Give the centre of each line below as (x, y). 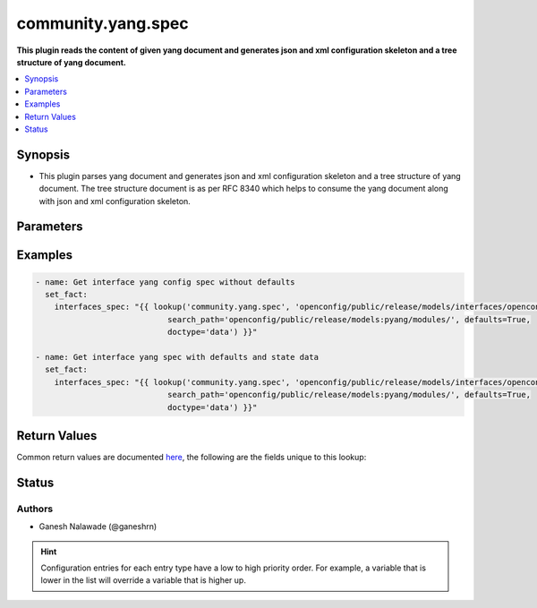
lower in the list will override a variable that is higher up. (143, 580)
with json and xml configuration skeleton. (115, 201)
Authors (35, 509)
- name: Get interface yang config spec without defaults (165, 282)
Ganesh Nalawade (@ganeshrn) (98, 527)
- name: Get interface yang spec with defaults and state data (177, 357)
